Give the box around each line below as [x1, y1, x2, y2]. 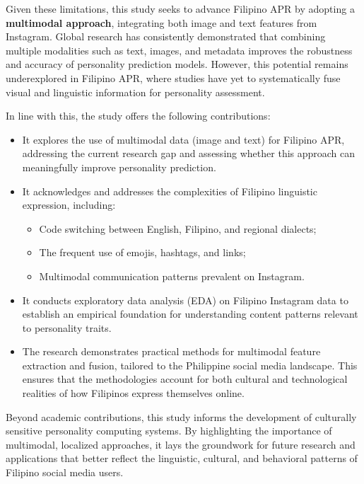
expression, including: [22, 197, 116, 212]
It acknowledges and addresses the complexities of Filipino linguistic [22, 183, 317, 198]
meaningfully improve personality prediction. [22, 159, 216, 174]
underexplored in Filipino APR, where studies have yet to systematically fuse [6, 70, 341, 85]
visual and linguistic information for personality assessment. [6, 84, 265, 99]
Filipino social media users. [6, 465, 124, 480]
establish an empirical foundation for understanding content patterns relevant [22, 306, 358, 321]
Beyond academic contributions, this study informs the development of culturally [6, 409, 357, 424]
